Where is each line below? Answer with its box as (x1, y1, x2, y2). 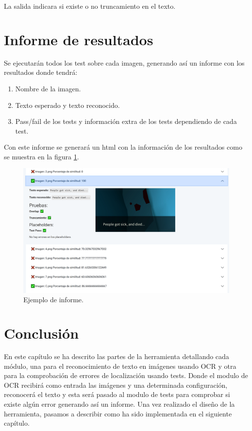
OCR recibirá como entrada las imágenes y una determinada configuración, (4, 379, 228, 390)
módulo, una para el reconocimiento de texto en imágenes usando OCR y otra (4, 361, 236, 371)
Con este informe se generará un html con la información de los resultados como (4, 142, 242, 152)
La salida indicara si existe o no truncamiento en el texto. (4, 1, 176, 11)
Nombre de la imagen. (15, 83, 81, 93)
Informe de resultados (4, 29, 153, 49)
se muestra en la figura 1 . (4, 151, 79, 161)
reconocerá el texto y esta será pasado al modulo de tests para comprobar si (4, 389, 230, 399)
